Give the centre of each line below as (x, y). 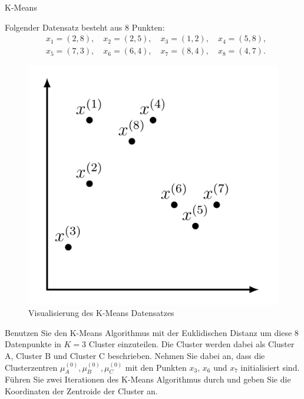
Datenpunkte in (33, 344)
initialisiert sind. (270, 367)
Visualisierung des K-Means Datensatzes (101, 313)
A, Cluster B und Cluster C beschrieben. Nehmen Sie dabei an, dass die (135, 355)
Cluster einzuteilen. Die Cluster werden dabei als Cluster (191, 344)
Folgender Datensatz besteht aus (64, 27)
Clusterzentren (31, 367)
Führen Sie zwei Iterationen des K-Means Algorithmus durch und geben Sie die (148, 379)
